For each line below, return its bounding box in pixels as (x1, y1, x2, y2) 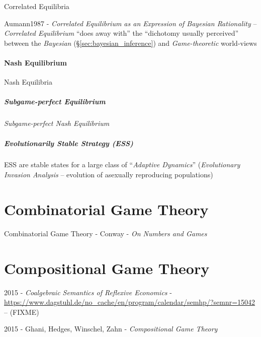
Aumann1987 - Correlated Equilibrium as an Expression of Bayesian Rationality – (4, 18, 257, 28)
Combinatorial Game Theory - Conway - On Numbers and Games (4, 228, 207, 238)
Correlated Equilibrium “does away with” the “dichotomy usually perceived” (4, 28, 239, 38)
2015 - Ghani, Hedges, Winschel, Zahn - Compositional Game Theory (4, 323, 218, 334)
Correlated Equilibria (4, 1, 69, 11)
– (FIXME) (4, 306, 39, 317)
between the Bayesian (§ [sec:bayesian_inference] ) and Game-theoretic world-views (4, 37, 257, 48)
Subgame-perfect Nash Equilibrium (4, 118, 110, 128)
